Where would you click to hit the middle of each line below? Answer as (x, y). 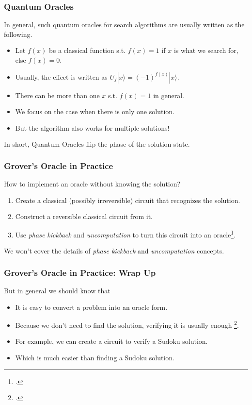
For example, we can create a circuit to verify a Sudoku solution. (111, 341)
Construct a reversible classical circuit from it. (84, 216)
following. (18, 34)
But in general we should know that (57, 291)
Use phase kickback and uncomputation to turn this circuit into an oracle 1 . (126, 234)
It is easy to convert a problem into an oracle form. (91, 307)
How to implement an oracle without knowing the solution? (92, 184)
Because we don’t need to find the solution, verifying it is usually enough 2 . (127, 324)
